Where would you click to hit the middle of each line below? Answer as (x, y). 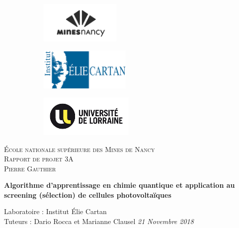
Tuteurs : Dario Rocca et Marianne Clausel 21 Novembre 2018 (99, 221)
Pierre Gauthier (30, 168)
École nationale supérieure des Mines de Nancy (80, 149)
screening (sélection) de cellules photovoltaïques (88, 194)
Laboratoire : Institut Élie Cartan (55, 211)
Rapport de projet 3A (39, 159)
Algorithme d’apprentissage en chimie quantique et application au (119, 185)
